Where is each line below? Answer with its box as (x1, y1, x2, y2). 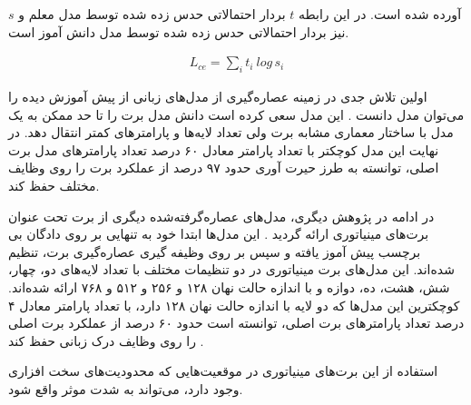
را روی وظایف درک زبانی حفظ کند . (8, 331, 204, 350)
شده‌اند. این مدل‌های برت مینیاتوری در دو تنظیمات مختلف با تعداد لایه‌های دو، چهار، (8, 260, 455, 279)
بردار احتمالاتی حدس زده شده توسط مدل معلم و (18, 5, 286, 23)
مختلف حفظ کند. (8, 175, 100, 194)
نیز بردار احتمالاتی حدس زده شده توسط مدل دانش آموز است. (8, 22, 349, 41)
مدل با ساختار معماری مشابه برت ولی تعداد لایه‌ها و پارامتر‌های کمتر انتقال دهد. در (8, 123, 454, 142)
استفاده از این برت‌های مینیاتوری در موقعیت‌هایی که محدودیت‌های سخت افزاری (8, 361, 438, 380)
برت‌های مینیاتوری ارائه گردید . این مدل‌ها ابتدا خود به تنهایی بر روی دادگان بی (8, 224, 429, 243)
